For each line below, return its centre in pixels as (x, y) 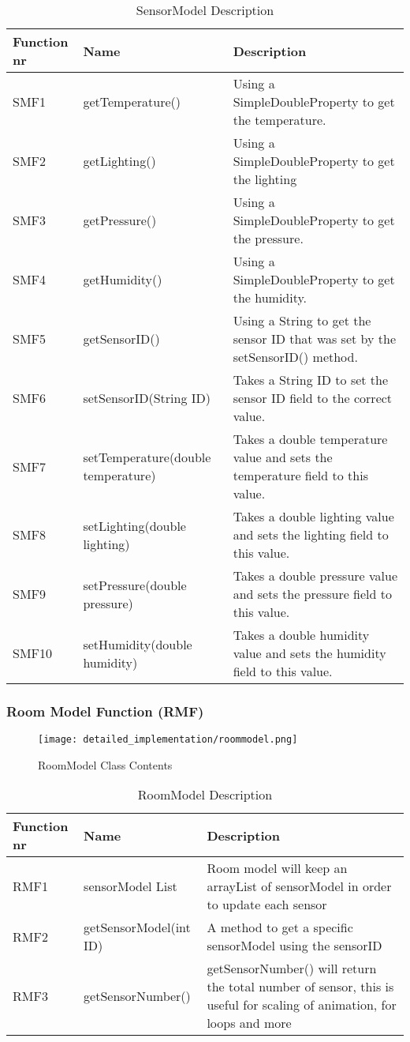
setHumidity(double (138, 644)
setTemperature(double (147, 457)
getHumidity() (123, 279)
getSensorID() (121, 339)
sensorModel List (130, 886)
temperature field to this (300, 475)
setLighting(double (134, 525)
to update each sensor (267, 905)
